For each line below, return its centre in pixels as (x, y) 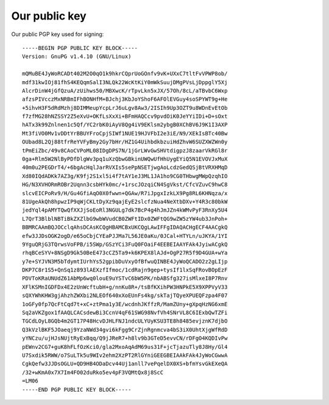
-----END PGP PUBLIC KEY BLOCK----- (77, 389)
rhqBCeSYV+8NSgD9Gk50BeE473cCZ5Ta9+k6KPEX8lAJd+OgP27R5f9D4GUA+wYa (125, 253)
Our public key (49, 16)
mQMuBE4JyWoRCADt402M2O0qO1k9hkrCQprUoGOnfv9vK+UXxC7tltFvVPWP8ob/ (125, 74)
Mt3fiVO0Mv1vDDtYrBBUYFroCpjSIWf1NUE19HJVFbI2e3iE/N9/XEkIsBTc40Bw (125, 133)
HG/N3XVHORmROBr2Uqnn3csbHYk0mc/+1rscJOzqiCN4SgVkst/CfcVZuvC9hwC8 (125, 185)
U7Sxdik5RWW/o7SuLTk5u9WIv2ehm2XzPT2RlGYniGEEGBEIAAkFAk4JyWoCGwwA (125, 355)
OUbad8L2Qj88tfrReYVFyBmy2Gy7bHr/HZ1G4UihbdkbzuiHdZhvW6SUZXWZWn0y (125, 142)
